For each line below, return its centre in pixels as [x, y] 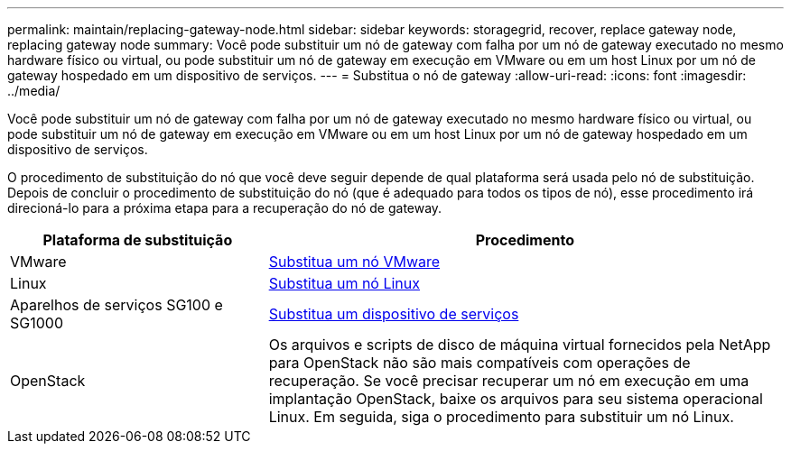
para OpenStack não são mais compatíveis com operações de [479, 363]
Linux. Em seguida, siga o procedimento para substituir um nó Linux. [501, 417]
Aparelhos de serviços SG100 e [116, 305]
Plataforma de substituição [138, 240]
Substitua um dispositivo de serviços [394, 314]
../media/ [34, 91]
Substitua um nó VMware [354, 262]
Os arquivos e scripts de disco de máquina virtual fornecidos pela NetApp [520, 345]
